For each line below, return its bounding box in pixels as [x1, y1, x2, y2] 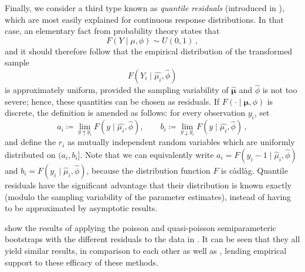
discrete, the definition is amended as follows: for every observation [5, 106, 246, 119]
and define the [5, 136, 56, 148]
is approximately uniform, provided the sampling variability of [5, 84, 229, 96]
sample [5, 56, 30, 68]
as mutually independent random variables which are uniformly [67, 136, 295, 148]
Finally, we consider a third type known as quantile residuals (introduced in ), [5, 2, 284, 13]
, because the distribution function [86, 164, 211, 176]
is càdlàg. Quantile [221, 164, 288, 176]
